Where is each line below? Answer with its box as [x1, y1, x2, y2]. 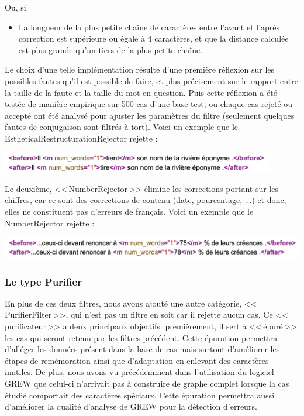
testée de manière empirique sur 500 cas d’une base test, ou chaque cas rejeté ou [5, 98, 293, 110]
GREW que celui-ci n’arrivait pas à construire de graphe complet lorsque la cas [5, 377, 289, 390]
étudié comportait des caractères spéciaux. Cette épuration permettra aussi [5, 389, 275, 401]
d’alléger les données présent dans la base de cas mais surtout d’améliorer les [5, 343, 280, 355]
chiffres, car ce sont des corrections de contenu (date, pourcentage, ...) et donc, [5, 194, 286, 206]
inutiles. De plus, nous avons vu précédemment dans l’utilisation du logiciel [5, 366, 274, 378]
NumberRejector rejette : [5, 216, 95, 229]
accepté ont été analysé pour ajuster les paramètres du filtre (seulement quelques [5, 109, 295, 121]
